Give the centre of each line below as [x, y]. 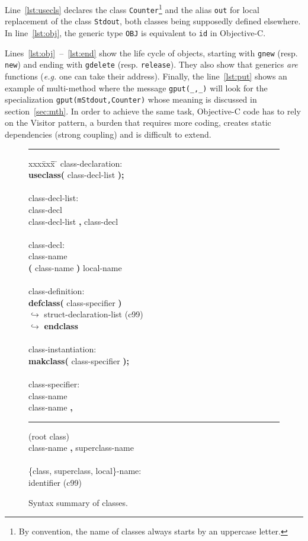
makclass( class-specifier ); [79, 360]
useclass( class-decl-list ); [76, 175]
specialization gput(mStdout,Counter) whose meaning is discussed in [131, 99]
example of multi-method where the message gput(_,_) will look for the [136, 87]
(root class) [49, 436]
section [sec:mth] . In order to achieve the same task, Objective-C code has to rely [153, 111]
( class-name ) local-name [75, 267]
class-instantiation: [62, 349]
